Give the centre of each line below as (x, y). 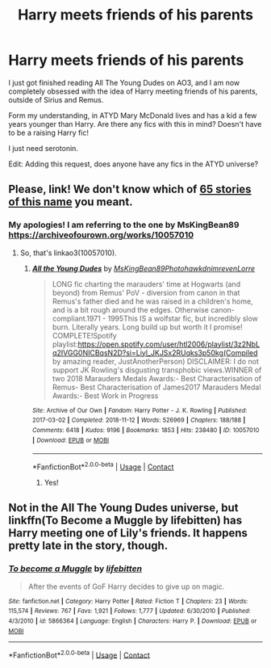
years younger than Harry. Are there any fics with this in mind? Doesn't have (135, 124)
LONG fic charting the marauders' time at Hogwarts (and (146, 284)
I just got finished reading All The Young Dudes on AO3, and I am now (124, 82)
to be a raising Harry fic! (48, 132)
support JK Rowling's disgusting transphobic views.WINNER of (157, 370)
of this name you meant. (71, 202)
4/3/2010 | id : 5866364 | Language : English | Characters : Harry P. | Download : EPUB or (133, 621)
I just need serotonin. (44, 148)
